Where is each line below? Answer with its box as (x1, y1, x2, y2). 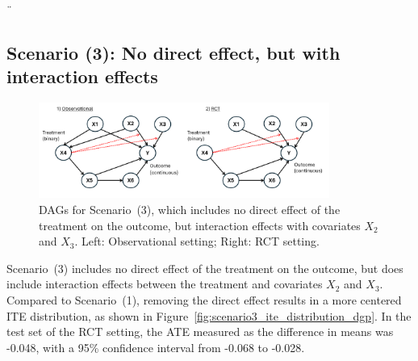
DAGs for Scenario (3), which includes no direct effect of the (39, 201, 341, 218)
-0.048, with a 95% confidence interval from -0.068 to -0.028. (6, 338, 305, 355)
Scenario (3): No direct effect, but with (6, 40, 341, 65)
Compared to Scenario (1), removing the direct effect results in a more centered (6, 292, 402, 308)
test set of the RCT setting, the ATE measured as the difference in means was (6, 323, 394, 340)
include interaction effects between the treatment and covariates (6, 275, 323, 292)
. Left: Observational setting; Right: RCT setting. (74, 233, 320, 250)
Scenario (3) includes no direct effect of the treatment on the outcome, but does (6, 259, 403, 276)
